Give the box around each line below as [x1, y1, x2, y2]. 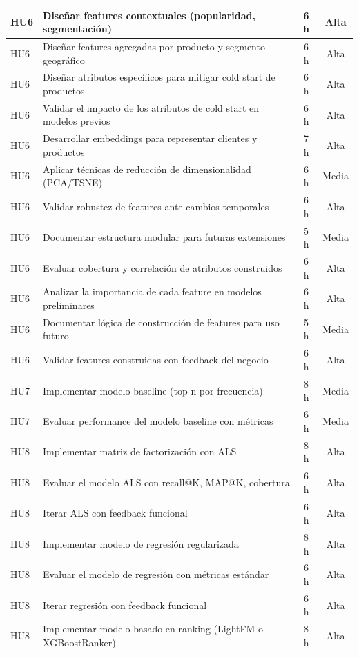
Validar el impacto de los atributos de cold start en [43, 100, 260, 114]
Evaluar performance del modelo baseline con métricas [43, 413, 273, 428]
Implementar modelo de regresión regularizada [43, 536, 239, 550]
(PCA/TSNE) [43, 175, 103, 190]
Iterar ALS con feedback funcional [43, 506, 188, 520]
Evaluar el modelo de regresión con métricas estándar [43, 567, 269, 581]
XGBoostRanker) [43, 635, 116, 649]
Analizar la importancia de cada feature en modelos [43, 284, 262, 299]
